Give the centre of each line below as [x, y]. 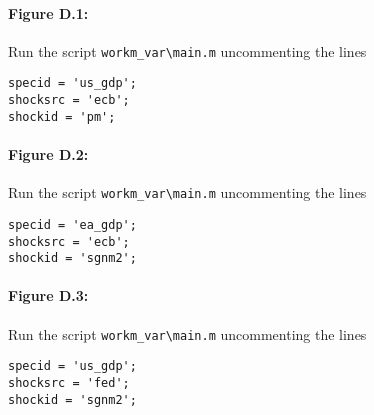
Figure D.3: [48, 295]
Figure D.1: [48, 12]
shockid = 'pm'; [62, 116]
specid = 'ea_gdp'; [72, 224]
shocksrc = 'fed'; [69, 382]
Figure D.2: [48, 154]
